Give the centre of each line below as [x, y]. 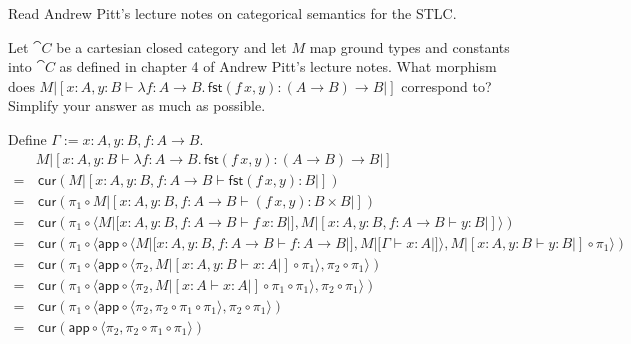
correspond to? [446, 85]
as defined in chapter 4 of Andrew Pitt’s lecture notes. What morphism [278, 66]
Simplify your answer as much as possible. [137, 105]
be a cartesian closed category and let [171, 46]
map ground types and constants [409, 46]
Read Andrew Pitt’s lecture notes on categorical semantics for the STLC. [232, 13]
